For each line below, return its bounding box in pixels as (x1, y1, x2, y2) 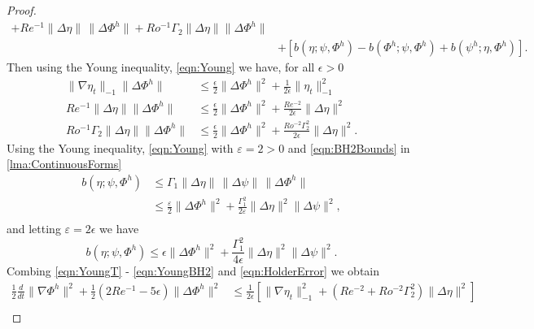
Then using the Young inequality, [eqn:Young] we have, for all (7, 58, 315, 76)
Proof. (7, 2, 37, 18)
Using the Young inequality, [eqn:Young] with (7, 139, 234, 156)
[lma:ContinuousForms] (7, 155, 122, 172)
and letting (7, 219, 61, 236)
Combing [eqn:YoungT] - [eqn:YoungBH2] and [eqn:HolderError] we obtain (7, 262, 380, 279)
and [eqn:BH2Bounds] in (287, 139, 410, 156)
